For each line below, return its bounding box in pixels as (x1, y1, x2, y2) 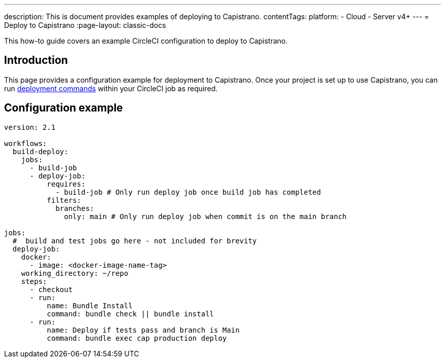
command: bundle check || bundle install (47, 309, 214, 318)
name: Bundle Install (47, 301, 133, 310)
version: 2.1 (4, 123, 56, 131)
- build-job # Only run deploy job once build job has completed (55, 188, 321, 196)
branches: (55, 204, 94, 212)
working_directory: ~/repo (21, 269, 129, 277)
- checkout (29, 285, 73, 294)
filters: (47, 196, 81, 204)
